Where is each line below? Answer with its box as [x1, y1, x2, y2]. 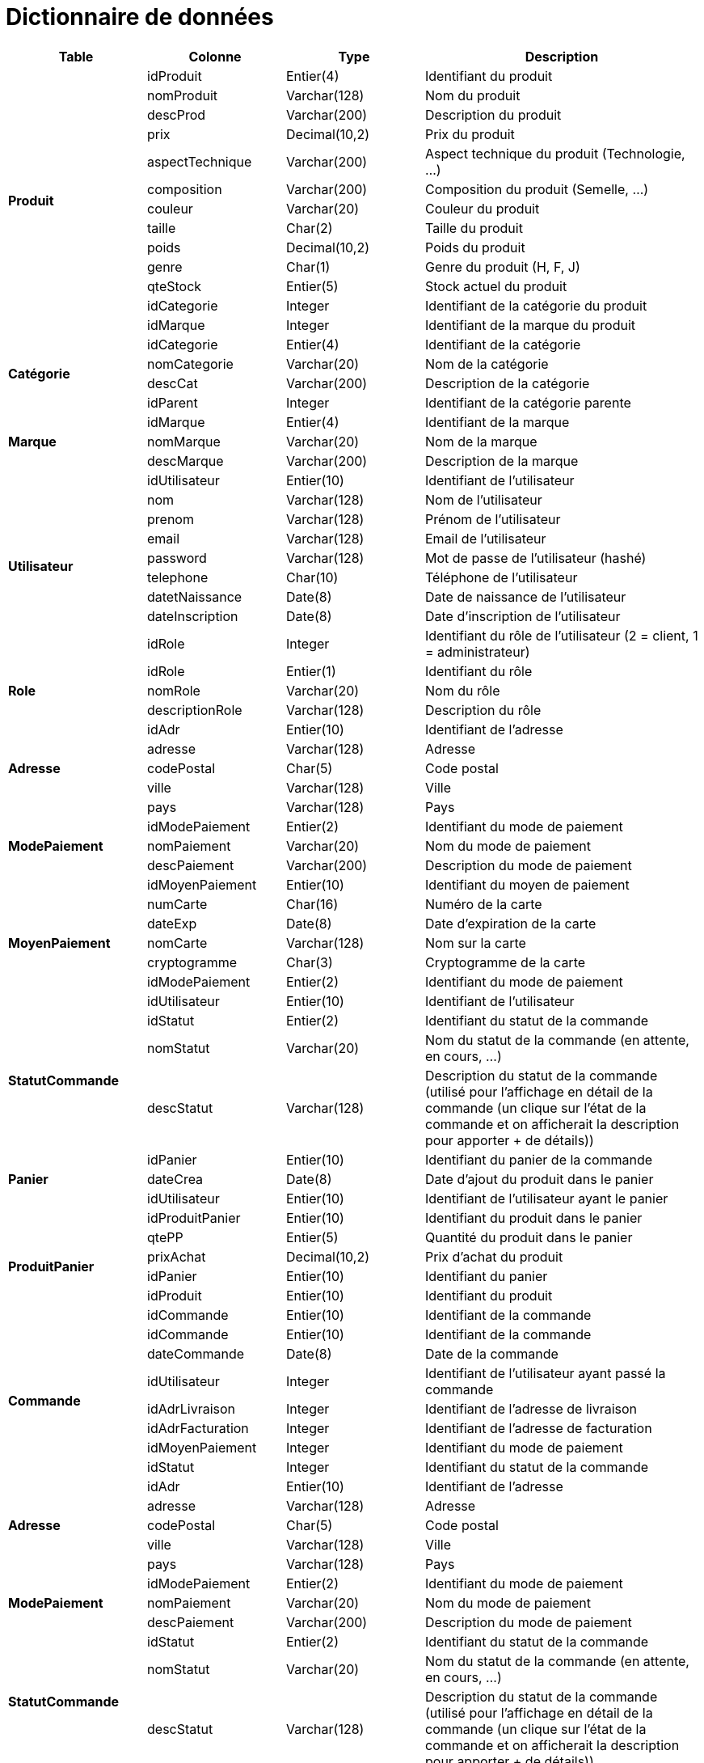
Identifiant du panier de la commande [425, 1151, 653, 1168]
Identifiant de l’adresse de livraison [425, 1400, 638, 1417]
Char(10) [286, 569, 339, 586]
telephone [147, 569, 209, 586]
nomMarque [147, 433, 221, 450]
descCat [147, 374, 198, 391]
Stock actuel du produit [425, 277, 567, 294]
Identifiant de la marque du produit [425, 316, 636, 333]
